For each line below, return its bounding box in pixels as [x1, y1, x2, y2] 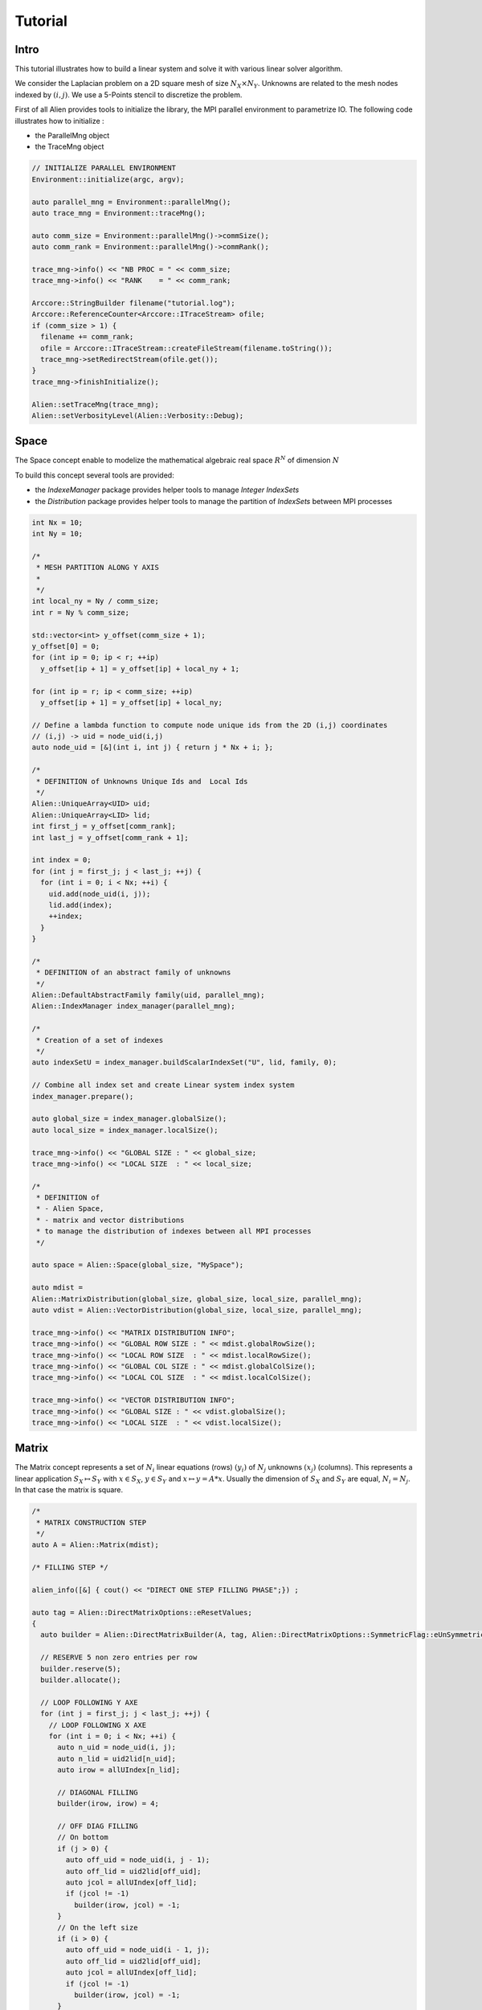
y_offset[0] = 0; [31, 642, 100, 650]
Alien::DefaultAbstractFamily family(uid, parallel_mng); [31, 991, 265, 1000]
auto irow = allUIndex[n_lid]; [57, 1766, 181, 1774]
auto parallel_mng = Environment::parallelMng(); [31, 197, 231, 207]
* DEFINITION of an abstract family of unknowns [36, 968, 231, 977]
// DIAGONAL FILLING [57, 1787, 138, 1797]
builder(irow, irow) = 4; [57, 1799, 160, 1808]
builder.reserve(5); [40, 1664, 121, 1673]
